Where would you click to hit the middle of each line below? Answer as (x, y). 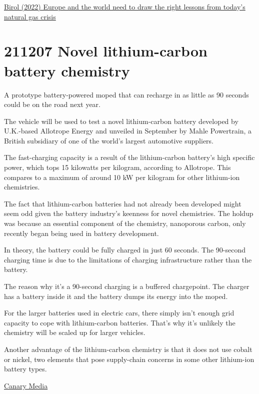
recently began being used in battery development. (81, 233)
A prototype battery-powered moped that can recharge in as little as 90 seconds (126, 94)
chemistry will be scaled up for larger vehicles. (75, 332)
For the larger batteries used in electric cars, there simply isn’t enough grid (119, 313)
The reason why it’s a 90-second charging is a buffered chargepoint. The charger (127, 286)
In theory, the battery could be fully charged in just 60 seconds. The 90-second (125, 250)
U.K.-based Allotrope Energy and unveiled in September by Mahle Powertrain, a (128, 131)
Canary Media (26, 385)
